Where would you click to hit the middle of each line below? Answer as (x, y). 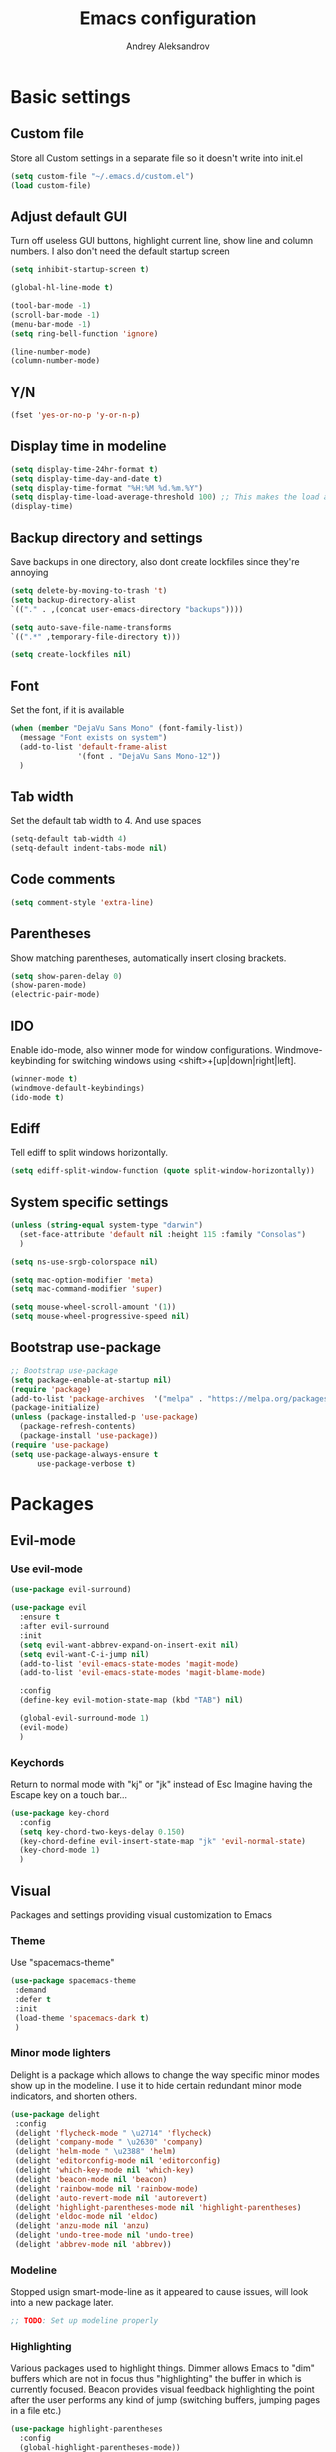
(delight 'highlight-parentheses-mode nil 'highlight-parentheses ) (158, 2207)
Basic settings (71, 96)
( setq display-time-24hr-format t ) (84, 469)
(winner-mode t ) (44, 1078)
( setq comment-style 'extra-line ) (82, 902)
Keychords (37, 1762)
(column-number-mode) (55, 361)
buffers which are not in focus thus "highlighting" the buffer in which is (156, 2379)
